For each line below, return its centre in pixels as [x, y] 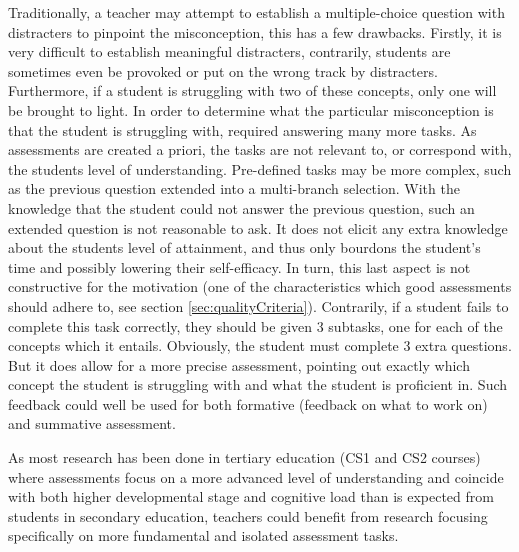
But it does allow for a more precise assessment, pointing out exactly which [239, 364]
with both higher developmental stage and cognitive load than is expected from [251, 496]
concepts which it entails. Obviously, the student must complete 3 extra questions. [260, 345]
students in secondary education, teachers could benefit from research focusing [248, 515]
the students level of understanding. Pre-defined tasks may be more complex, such [260, 168]
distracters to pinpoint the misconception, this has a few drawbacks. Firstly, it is [255, 31]
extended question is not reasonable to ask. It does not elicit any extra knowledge [258, 227]
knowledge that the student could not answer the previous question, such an [241, 207]
